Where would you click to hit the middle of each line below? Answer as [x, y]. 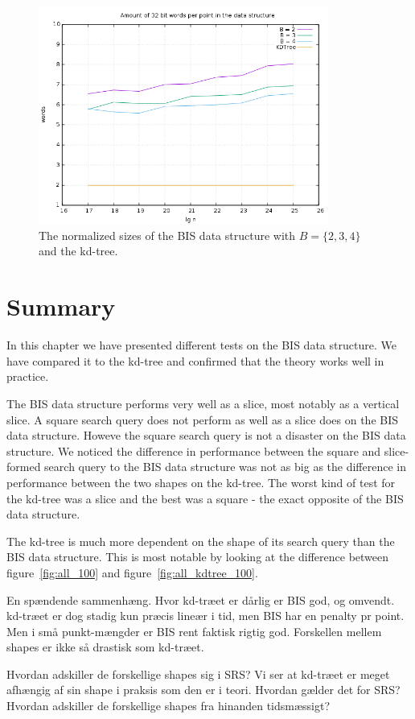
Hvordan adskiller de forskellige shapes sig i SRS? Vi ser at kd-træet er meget [198, 674]
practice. [28, 376]
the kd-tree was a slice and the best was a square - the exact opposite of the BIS [205, 498]
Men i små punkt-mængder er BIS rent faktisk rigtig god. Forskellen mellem [194, 631]
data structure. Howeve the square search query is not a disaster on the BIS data [206, 435]
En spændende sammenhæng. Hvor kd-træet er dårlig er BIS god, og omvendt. [201, 599]
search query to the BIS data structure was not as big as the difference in [225, 467]
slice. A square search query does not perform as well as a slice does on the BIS [203, 419]
